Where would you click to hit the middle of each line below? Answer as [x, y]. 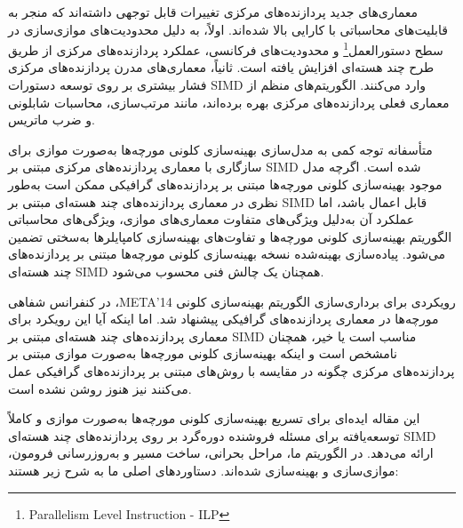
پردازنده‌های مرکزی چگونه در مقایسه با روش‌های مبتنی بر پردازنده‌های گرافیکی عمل [231, 370]
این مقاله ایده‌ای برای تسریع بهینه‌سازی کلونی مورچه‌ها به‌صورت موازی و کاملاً [214, 418]
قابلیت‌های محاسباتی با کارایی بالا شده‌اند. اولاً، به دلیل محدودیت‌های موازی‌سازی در [228, 29]
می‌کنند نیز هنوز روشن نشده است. [100, 388]
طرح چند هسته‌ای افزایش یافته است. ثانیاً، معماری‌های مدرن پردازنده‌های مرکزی [221, 67]
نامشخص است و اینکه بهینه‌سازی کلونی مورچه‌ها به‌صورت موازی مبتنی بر [203, 353]
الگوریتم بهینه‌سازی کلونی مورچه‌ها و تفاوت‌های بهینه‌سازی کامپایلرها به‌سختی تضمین [230, 236]
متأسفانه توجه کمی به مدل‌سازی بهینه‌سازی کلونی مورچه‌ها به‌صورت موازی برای [220, 149]
